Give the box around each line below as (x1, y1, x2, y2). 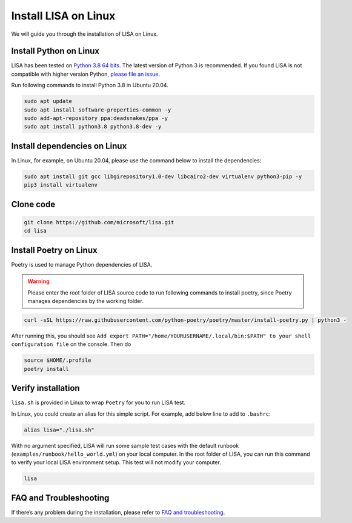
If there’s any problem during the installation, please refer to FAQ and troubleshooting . (11, 508, 225, 516)
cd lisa (24, 227, 47, 235)
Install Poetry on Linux (11, 245, 98, 255)
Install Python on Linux (11, 46, 100, 56)
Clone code (11, 199, 56, 209)
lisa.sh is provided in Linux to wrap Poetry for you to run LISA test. (11, 399, 186, 406)
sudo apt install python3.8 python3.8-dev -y (24, 123, 162, 130)
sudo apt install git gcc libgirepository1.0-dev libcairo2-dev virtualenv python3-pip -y (24, 173, 302, 180)
